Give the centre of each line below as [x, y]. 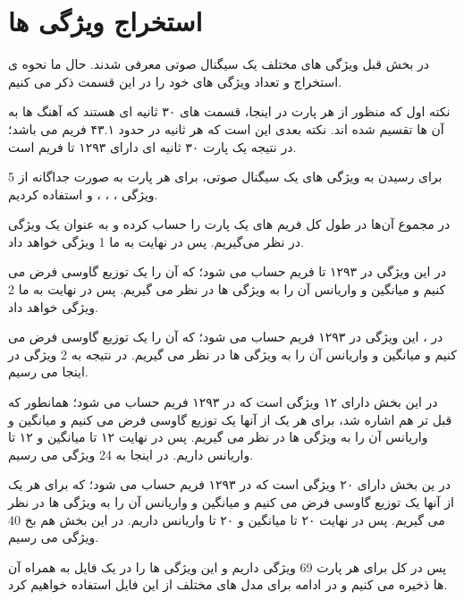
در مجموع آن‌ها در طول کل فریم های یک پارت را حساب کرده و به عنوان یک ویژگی [229, 224]
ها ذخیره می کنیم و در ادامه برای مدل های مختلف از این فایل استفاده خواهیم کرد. [228, 584]
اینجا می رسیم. [48, 372]
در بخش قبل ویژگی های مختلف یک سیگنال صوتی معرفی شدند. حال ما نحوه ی [219, 64]
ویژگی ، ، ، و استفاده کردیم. [83, 194]
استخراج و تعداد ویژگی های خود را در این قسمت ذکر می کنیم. [175, 81]
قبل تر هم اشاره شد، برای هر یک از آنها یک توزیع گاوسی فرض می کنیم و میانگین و [230, 419]
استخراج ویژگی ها [105, 21]
